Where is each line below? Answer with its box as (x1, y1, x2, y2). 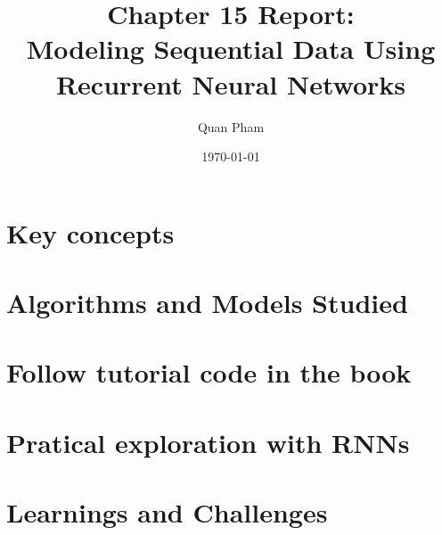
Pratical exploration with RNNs (6, 424, 410, 460)
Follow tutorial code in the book (6, 354, 412, 391)
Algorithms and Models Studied (6, 284, 408, 321)
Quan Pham (197, 117, 265, 136)
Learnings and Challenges (6, 494, 328, 531)
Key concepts (6, 214, 175, 251)
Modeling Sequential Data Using (26, 30, 436, 67)
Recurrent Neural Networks (55, 65, 406, 102)
